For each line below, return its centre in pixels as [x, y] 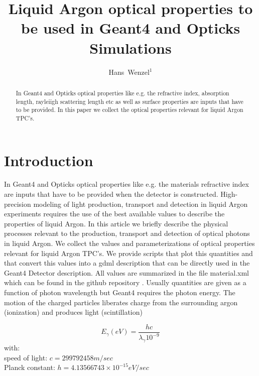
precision [18, 204]
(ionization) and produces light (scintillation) [73, 312]
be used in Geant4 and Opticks [131, 28]
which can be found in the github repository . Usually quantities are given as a [125, 282]
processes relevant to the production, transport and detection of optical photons [127, 233]
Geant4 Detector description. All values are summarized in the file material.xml [126, 272]
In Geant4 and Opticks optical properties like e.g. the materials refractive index [126, 184]
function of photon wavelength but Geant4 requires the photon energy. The [120, 292]
